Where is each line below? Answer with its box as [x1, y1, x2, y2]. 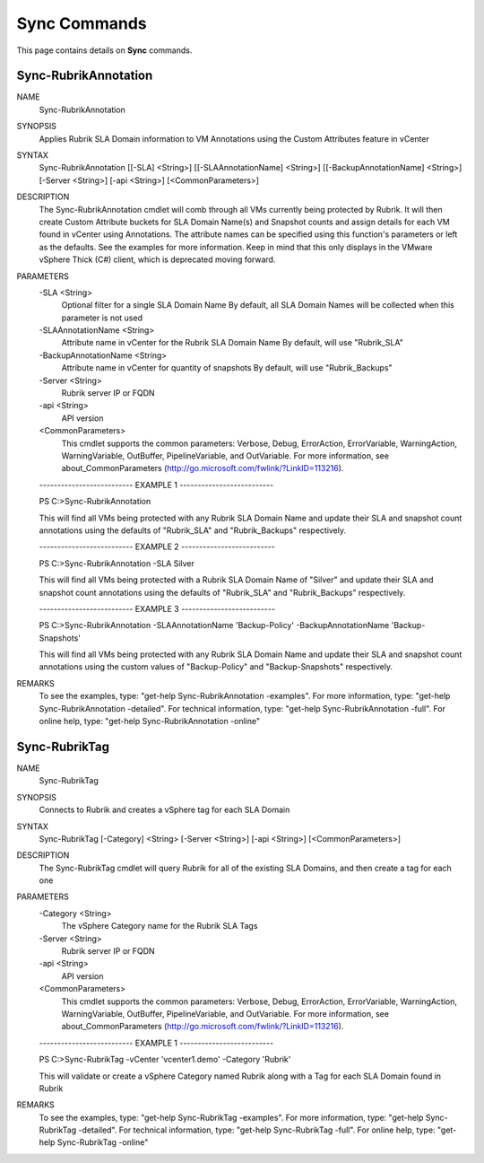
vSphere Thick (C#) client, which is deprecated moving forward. [39, 254, 276, 265]
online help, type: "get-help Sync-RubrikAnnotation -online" [39, 716, 260, 727]
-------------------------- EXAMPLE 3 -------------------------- [39, 603, 275, 614]
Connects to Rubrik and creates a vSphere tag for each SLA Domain [39, 804, 290, 816]
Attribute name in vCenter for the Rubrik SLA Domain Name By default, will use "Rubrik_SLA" [61, 337, 403, 348]
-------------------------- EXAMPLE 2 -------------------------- [39, 541, 275, 552]
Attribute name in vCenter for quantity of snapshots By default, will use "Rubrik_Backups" [61, 363, 393, 373]
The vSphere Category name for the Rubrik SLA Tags [61, 921, 258, 931]
